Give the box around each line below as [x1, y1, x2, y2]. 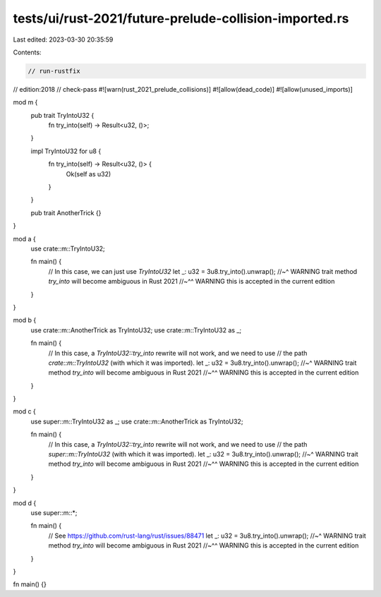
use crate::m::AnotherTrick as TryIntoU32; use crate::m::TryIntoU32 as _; [30, 325, 242, 334]
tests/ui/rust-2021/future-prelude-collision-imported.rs [13, 11, 349, 26]
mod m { [13, 98, 38, 107]
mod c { [13, 407, 37, 416]
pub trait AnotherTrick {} [30, 208, 102, 217]
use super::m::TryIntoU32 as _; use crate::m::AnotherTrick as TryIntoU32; [30, 417, 243, 426]
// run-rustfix [28, 67, 80, 75]
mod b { [13, 316, 37, 325]
